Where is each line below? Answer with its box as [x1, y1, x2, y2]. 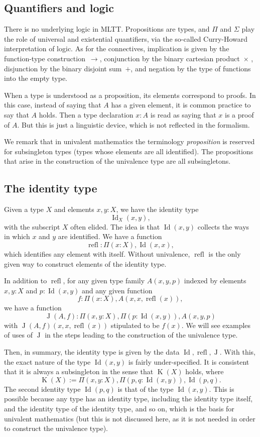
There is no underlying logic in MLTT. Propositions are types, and [4, 24, 210, 34]
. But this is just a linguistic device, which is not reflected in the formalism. [17, 119, 250, 130]
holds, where [185, 366, 224, 377]
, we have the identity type [116, 204, 199, 214]
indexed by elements [184, 275, 246, 286]
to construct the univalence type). [4, 423, 108, 433]
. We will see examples [181, 319, 251, 330]
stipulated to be [110, 319, 160, 330]
